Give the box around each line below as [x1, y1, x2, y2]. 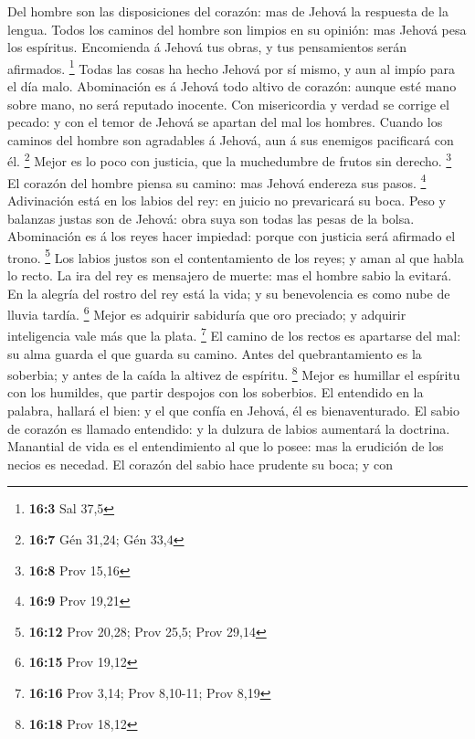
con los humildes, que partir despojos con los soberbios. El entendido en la [7, 383, 424, 402]
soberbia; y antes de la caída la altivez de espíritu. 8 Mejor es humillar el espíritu [7, 363, 460, 384]
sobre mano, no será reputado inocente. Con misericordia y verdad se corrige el [7, 94, 449, 113]
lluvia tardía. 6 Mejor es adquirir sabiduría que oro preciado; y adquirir [7, 302, 406, 323]
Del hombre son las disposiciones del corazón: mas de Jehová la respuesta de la [7, 2, 449, 20]
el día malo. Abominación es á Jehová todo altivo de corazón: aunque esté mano [7, 77, 457, 96]
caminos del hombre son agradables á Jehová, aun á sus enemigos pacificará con [7, 130, 454, 149]
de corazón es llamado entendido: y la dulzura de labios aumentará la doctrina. [7, 418, 450, 438]
